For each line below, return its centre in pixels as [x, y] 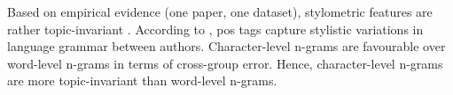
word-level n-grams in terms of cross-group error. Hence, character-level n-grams [225, 63]
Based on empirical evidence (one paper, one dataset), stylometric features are [220, 11]
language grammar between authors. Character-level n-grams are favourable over [226, 46]
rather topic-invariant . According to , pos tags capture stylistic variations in [215, 29]
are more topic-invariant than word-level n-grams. [142, 80]
